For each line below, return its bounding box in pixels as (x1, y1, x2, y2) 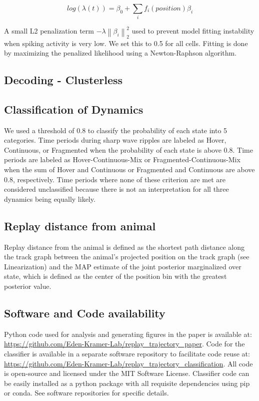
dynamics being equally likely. (4, 193, 95, 204)
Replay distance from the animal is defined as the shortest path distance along (4, 241, 244, 252)
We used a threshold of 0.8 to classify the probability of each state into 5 (4, 125, 227, 135)
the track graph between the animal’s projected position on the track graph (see (4, 251, 249, 262)
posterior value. (4, 281, 51, 291)
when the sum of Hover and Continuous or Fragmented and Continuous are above (4, 164, 255, 175)
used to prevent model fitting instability (131, 26, 254, 36)
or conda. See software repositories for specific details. (4, 387, 169, 398)
